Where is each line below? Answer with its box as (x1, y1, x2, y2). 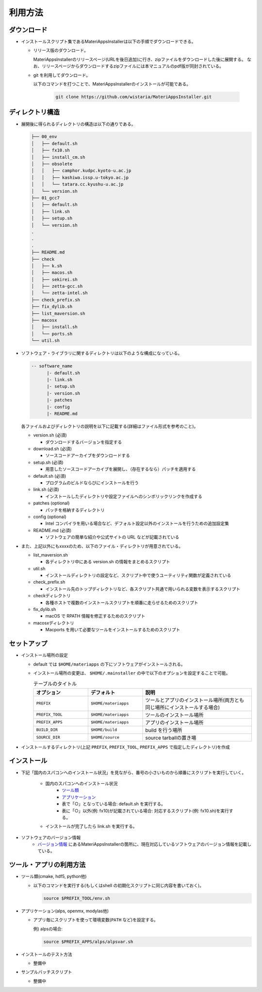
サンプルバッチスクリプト (21, 969, 72, 975)
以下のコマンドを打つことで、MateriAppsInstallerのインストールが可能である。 (33, 81, 191, 87)
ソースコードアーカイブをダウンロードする (45, 453, 131, 458)
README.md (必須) (33, 527, 72, 533)
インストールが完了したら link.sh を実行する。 (45, 824, 138, 829)
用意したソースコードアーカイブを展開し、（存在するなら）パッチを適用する (45, 466, 196, 472)
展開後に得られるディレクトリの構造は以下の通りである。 (21, 121, 136, 127)
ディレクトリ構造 (9, 108, 60, 117)
